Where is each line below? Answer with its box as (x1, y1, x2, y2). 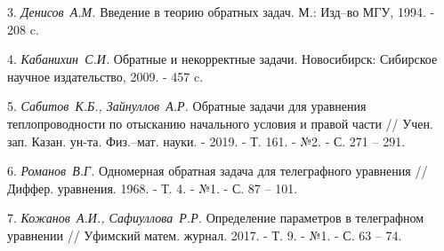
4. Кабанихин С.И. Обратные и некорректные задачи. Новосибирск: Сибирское (7, 50, 438, 68)
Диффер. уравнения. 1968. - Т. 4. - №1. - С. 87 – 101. (7, 178, 298, 197)
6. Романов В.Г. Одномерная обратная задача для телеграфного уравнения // (7, 161, 428, 180)
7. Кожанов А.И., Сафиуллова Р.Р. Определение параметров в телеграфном (7, 208, 424, 227)
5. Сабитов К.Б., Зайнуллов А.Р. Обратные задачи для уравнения (7, 97, 367, 115)
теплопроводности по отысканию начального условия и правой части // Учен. (7, 114, 433, 132)
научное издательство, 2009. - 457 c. (7, 67, 204, 85)
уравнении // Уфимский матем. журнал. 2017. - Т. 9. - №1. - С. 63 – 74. (7, 225, 402, 244)
